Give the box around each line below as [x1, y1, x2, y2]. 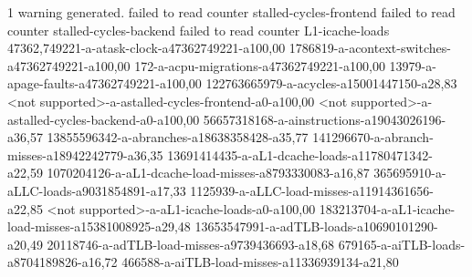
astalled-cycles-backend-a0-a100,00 [7, 109, 200, 128]
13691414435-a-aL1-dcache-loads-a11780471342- [167, 145, 433, 164]
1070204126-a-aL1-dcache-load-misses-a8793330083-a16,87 [47, 163, 370, 182]
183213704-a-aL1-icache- [319, 199, 456, 218]
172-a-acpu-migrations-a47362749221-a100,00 [134, 56, 385, 75]
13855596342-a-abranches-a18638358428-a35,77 [47, 128, 309, 147]
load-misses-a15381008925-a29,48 [7, 217, 191, 236]
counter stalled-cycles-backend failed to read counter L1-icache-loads [7, 20, 390, 39]
